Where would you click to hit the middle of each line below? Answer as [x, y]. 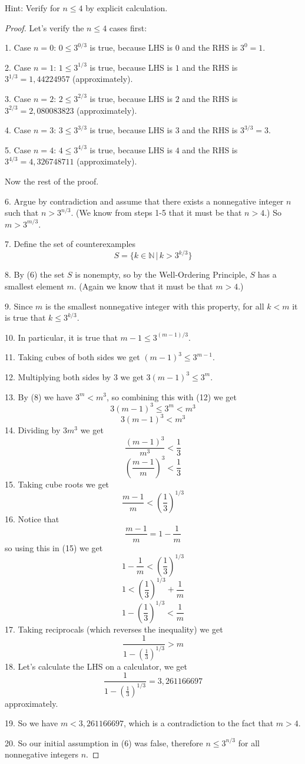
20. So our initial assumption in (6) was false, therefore [104, 742]
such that [22, 213]
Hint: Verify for [32, 8]
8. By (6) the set [35, 274]
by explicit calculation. [127, 8]
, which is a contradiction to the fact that [199, 723]
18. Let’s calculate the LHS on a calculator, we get [96, 666]
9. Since [19, 306]
